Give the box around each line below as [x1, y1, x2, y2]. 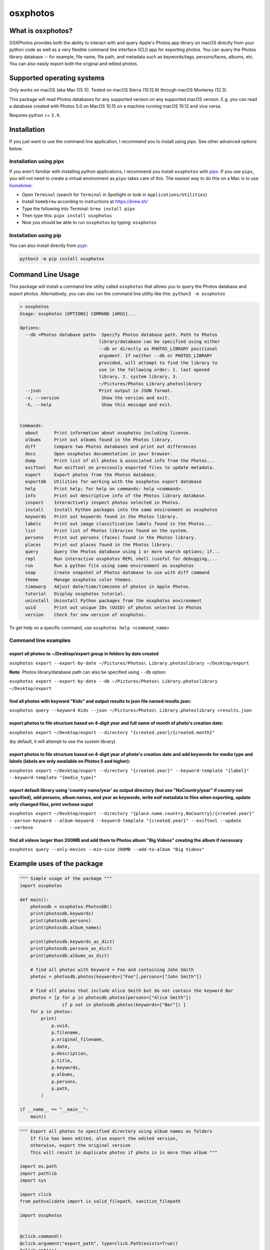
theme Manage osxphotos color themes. [25, 576, 133, 582]
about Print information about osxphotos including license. [25, 430, 191, 435]
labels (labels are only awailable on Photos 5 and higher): [9, 758, 130, 764]
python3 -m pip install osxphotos [19, 255, 104, 261]
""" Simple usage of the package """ [19, 875, 112, 881]
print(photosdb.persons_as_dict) [30, 945, 112, 951]
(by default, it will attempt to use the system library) [9, 738, 115, 744]
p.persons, [51, 1078, 78, 1084]
